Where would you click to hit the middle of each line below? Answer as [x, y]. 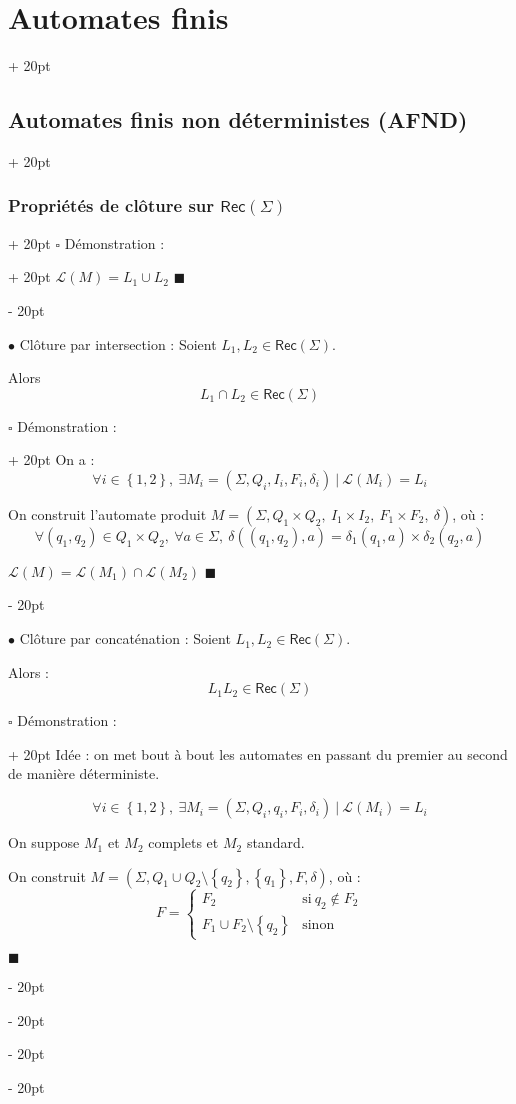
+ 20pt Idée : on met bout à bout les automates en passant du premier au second [258, 753]
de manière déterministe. [84, 773]
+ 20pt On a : [51, 459]
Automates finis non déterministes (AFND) [238, 119]
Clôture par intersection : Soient [118, 343]
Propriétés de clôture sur [111, 205]
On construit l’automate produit [107, 513]
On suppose [44, 842]
